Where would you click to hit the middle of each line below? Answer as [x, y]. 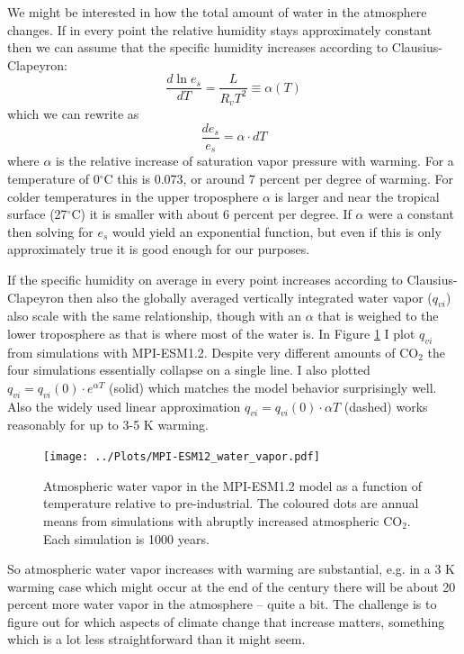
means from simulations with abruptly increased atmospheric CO [223, 520]
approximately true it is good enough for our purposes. [159, 249]
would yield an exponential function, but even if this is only [277, 231]
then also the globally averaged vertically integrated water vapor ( [250, 297]
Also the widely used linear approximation [124, 406]
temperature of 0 [54, 178]
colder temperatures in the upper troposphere [133, 196]
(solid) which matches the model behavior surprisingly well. [273, 387]
